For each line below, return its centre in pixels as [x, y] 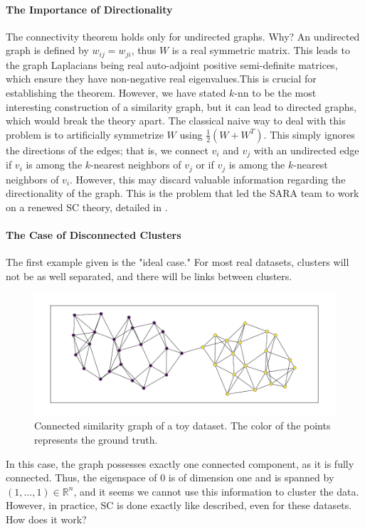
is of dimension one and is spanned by [251, 477]
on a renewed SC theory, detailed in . [87, 207]
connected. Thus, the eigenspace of [81, 477]
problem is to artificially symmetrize [85, 134]
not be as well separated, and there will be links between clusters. [149, 276]
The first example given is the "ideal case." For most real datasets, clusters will [178, 262]
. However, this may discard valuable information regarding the [208, 179]
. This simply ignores [309, 134]
